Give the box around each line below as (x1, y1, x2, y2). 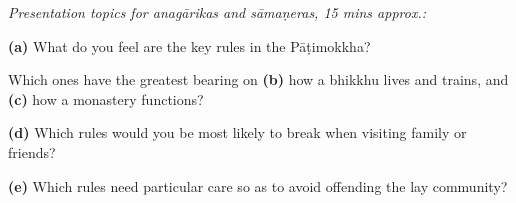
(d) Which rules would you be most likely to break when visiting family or (8, 122, 467, 143)
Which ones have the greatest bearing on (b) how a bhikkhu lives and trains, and (8, 69, 509, 90)
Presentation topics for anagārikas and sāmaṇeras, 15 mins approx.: (8, 2, 426, 22)
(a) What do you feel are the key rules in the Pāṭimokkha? (8, 35, 371, 56)
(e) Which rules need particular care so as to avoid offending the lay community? (8, 175, 508, 196)
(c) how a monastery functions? (8, 88, 204, 109)
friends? (8, 141, 56, 162)
